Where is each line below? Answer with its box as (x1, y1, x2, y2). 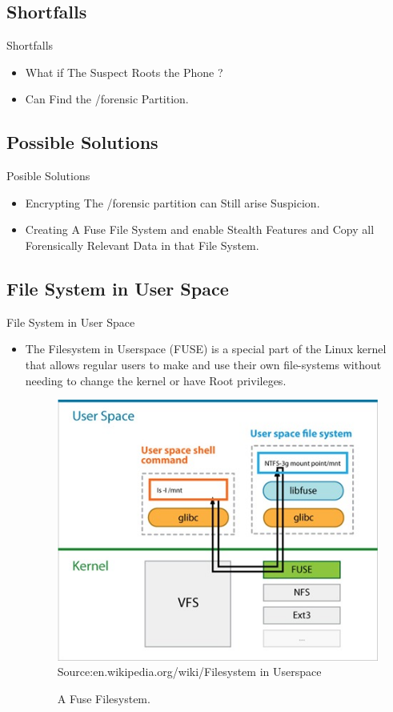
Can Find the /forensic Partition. (25, 91, 189, 107)
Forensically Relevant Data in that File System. (25, 236, 259, 253)
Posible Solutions (6, 167, 90, 184)
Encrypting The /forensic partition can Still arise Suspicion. (25, 194, 320, 211)
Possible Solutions (6, 130, 158, 155)
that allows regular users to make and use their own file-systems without (25, 356, 382, 372)
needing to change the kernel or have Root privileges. (25, 372, 287, 388)
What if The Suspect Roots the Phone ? (25, 63, 223, 80)
